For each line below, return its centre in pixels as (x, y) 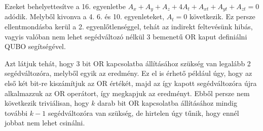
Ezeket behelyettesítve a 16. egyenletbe (65, 6)
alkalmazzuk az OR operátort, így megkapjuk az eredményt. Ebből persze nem (127, 93)
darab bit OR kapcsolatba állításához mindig (167, 103)
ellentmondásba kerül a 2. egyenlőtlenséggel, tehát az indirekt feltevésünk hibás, (129, 27)
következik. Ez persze (222, 16)
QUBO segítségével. (35, 46)
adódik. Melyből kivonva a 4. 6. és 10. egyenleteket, (85, 16)
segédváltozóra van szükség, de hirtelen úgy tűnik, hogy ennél (143, 113)
